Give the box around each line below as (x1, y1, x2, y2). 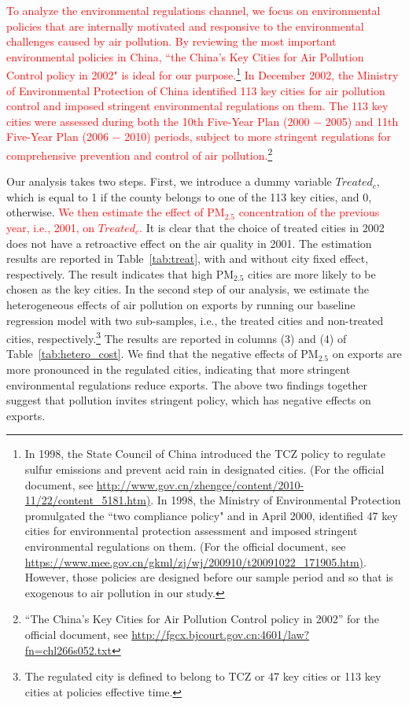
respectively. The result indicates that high (6, 265, 213, 282)
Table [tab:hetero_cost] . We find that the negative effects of (6, 345, 297, 362)
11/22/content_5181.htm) (24, 492, 151, 508)
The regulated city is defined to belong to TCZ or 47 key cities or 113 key (24, 668, 381, 685)
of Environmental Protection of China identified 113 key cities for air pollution (6, 82, 385, 98)
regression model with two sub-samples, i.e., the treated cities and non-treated (6, 312, 384, 328)
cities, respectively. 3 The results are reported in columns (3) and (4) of (6, 328, 347, 346)
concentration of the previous (238, 204, 380, 220)
